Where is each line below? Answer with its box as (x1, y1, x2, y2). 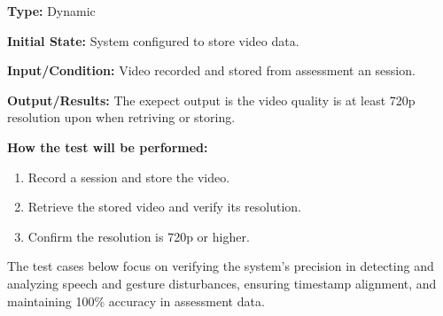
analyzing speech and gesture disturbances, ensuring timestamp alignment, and (7, 274, 437, 292)
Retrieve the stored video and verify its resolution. (27, 197, 301, 216)
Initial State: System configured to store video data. (7, 31, 299, 50)
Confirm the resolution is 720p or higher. (27, 227, 250, 245)
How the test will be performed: (7, 137, 208, 156)
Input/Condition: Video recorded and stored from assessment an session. (7, 61, 416, 80)
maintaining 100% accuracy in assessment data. (7, 291, 265, 310)
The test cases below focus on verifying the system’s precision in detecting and (7, 257, 434, 275)
